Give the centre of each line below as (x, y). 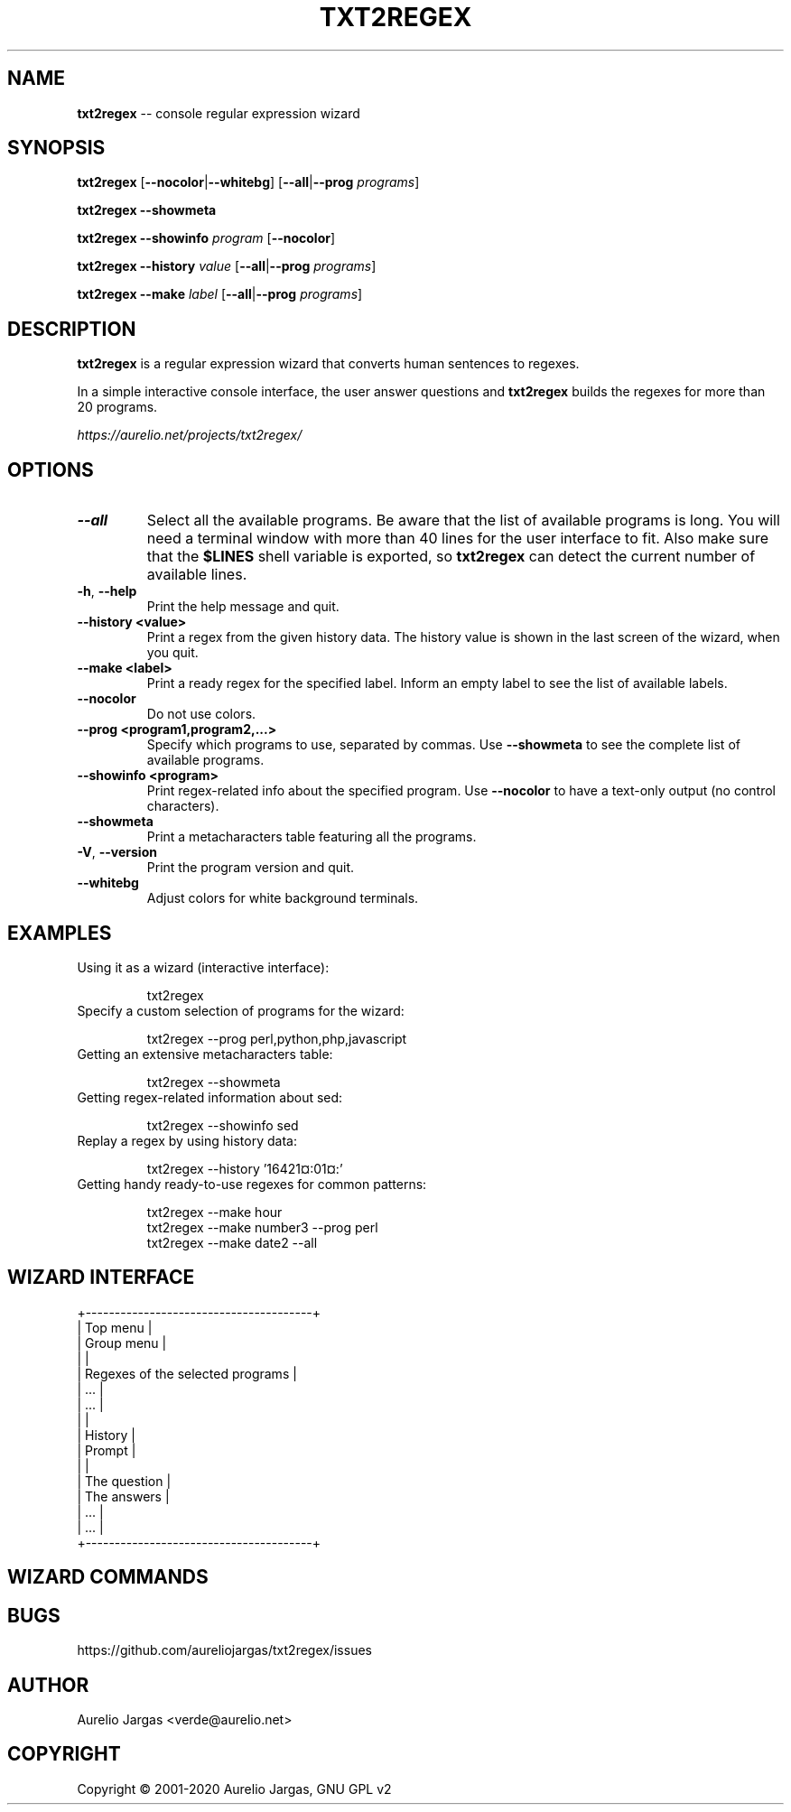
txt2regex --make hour (214, 1212)
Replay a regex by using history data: (187, 1140)
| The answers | (123, 1496)
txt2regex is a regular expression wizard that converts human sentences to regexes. (328, 364)
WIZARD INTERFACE (101, 1278)
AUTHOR (48, 1685)
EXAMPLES (60, 933)
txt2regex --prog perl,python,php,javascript (277, 1038)
